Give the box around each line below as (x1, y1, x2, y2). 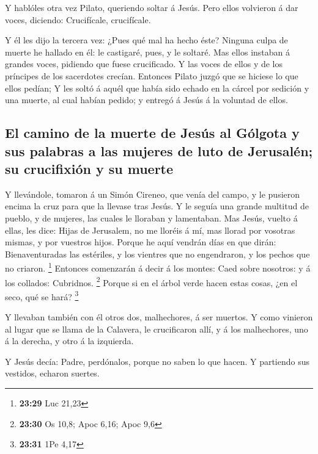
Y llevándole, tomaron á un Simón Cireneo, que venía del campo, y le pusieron (5, 187, 300, 200)
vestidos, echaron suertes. (5, 367, 100, 380)
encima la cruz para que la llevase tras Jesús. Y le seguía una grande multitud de (5, 200, 309, 212)
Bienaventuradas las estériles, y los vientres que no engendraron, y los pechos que (5, 247, 310, 260)
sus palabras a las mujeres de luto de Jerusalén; (5, 141, 313, 160)
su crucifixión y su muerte (5, 159, 174, 178)
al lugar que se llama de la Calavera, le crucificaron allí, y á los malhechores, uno (5, 322, 308, 335)
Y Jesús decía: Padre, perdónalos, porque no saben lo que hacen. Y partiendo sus (5, 355, 310, 367)
